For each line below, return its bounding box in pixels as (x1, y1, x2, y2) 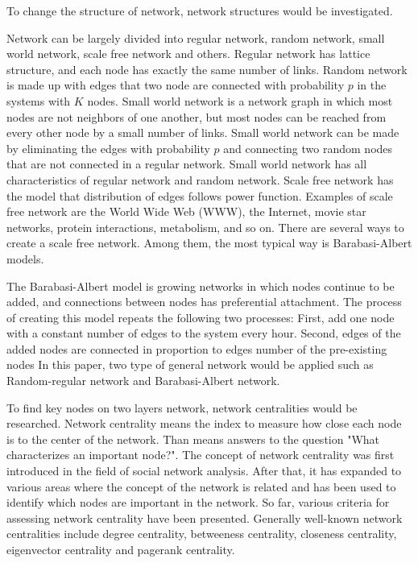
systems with (6, 92, 71, 109)
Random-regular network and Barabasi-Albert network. (6, 372, 280, 389)
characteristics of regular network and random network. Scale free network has (6, 171, 394, 188)
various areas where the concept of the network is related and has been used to (6, 478, 396, 495)
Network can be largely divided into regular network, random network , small (6, 29, 385, 46)
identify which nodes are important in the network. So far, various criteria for (6, 494, 390, 511)
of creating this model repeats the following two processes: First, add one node (6, 308, 395, 325)
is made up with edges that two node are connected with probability (6, 77, 345, 93)
